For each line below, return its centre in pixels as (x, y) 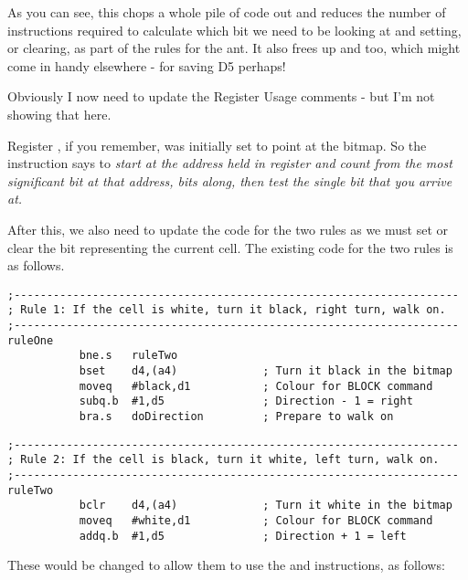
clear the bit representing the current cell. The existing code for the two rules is (230, 247)
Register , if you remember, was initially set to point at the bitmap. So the (217, 145)
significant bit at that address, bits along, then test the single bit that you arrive (230, 180)
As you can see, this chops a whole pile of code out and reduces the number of (227, 12)
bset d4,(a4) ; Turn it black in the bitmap (266, 371)
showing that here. (59, 114)
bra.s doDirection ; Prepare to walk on (236, 416)
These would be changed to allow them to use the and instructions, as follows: (226, 565)
